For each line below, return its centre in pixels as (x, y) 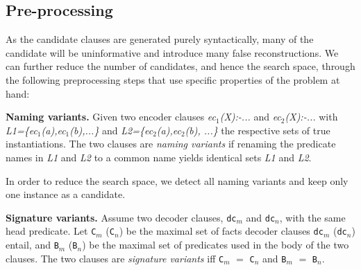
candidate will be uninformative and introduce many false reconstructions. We (172, 52)
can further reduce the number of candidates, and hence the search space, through (180, 66)
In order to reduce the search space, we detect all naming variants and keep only (177, 180)
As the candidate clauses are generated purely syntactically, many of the (160, 39)
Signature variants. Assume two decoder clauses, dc (121, 217)
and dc (261, 217)
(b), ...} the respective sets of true (258, 130)
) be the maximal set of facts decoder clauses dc (221, 231)
